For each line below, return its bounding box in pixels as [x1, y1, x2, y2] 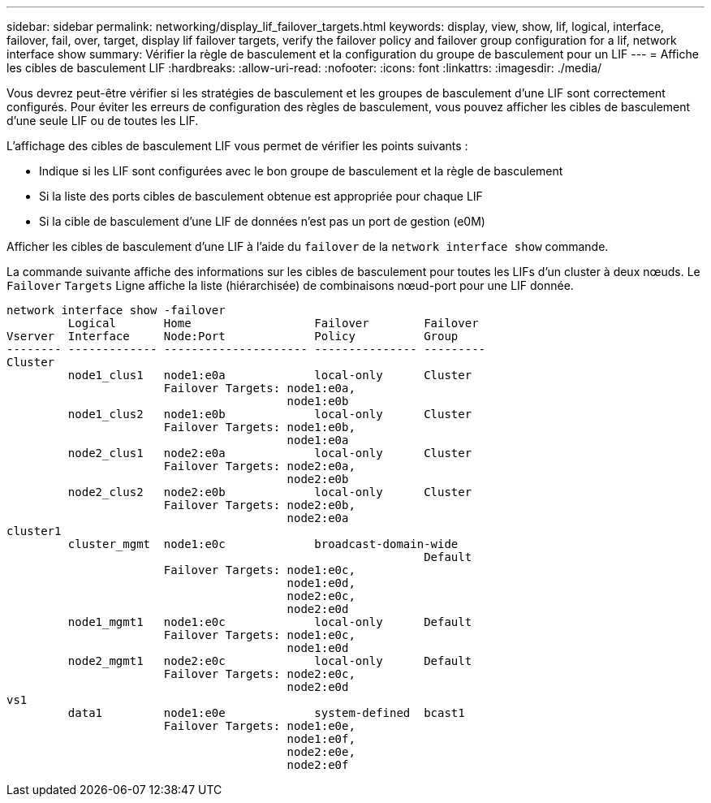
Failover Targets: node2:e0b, [163, 499, 355, 512]
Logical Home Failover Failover [67, 317, 479, 330]
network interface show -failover [6, 304, 226, 317]
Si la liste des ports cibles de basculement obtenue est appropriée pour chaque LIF [39, 189, 483, 203]
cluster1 [6, 525, 62, 537]
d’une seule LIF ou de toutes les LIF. [6, 114, 199, 127]
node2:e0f [287, 758, 349, 771]
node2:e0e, [287, 745, 355, 758]
